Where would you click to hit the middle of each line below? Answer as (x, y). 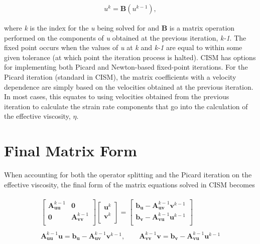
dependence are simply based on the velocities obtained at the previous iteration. (129, 86)
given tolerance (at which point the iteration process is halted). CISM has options (130, 57)
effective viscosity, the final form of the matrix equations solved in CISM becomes (129, 184)
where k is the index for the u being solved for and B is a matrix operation (119, 28)
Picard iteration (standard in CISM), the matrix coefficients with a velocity (120, 77)
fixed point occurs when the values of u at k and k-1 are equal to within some (123, 47)
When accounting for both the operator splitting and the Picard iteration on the (128, 175)
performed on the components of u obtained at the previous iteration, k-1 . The (125, 37)
